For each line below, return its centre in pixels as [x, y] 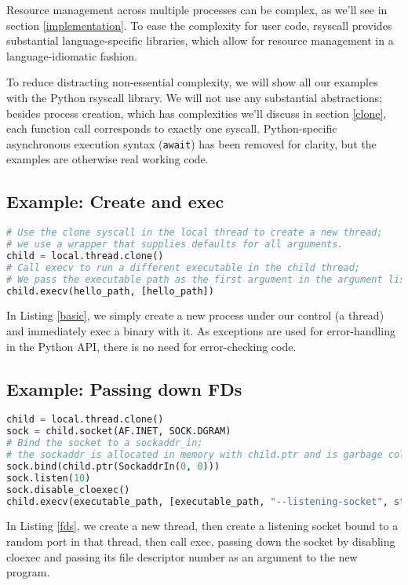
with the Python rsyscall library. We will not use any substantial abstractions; [194, 97]
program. [28, 572]
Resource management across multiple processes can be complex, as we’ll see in [197, 9]
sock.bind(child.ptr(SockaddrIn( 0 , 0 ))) [113, 466]
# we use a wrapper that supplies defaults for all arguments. [175, 245]
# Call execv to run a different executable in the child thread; [184, 267]
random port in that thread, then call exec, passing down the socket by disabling [201, 541]
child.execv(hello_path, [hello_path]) [110, 291]
